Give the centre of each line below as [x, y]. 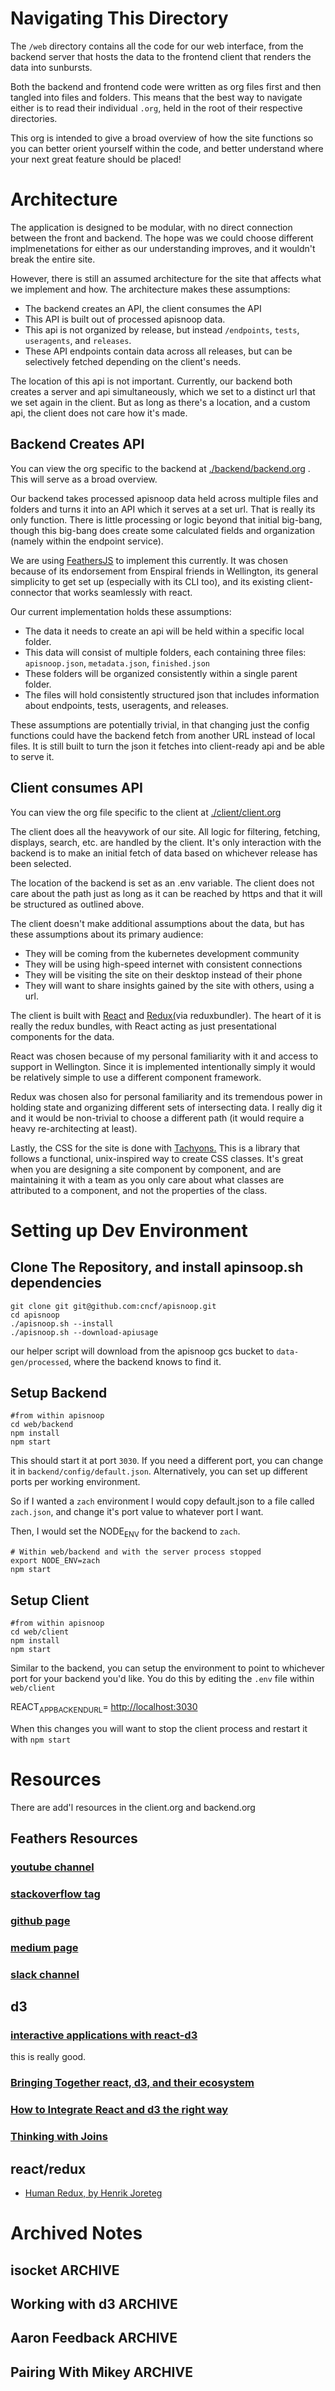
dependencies [56, 1283]
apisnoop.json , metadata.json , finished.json [117, 663]
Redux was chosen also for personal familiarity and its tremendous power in [166, 1096]
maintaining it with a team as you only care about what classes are [147, 1179]
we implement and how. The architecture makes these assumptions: [150, 289]
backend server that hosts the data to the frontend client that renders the [161, 56]
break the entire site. [53, 259]
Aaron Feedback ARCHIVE [94, 2338]
